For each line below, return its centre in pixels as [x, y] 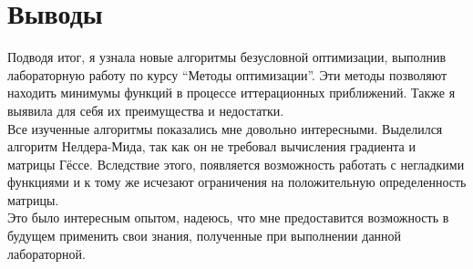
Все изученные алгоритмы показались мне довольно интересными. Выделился [225, 128]
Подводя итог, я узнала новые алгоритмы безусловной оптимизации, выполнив [227, 57]
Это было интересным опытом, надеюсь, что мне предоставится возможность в [228, 217]
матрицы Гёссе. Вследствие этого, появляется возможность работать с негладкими [236, 164]
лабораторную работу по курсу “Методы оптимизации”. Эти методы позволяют [227, 74]
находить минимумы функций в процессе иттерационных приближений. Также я [231, 93]
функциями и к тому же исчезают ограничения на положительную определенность [237, 182]
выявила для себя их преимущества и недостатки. [146, 110]
